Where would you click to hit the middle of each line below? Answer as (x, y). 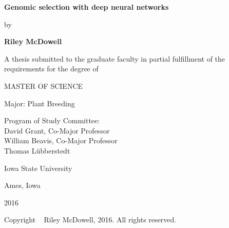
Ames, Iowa (22, 185)
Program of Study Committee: (52, 120)
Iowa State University (38, 168)
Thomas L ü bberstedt (37, 150)
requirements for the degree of (51, 69)
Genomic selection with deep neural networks (87, 7)
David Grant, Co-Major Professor (57, 130)
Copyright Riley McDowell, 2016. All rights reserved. (90, 220)
